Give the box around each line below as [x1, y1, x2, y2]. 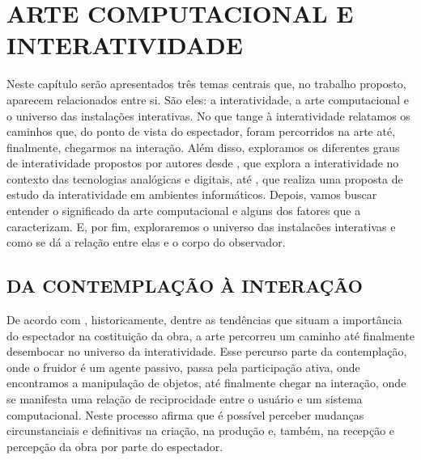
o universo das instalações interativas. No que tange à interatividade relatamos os [6, 107, 410, 124]
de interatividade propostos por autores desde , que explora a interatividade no [6, 154, 399, 171]
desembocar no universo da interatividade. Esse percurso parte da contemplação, [6, 343, 407, 360]
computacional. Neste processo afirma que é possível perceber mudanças [6, 406, 364, 423]
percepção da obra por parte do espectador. [6, 437, 223, 454]
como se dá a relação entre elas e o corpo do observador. [6, 234, 286, 251]
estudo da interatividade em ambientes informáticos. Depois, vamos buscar [6, 186, 377, 203]
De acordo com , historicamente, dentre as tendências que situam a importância [6, 311, 402, 328]
